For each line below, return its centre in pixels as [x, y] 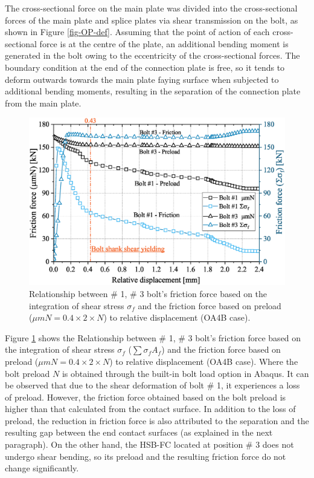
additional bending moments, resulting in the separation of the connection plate [153, 91]
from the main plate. [43, 103]
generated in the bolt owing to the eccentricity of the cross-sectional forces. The [152, 55]
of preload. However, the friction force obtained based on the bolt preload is [146, 397]
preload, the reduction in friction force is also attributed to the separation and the [157, 420]
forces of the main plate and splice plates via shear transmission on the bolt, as [152, 20]
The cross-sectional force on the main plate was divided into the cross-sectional [151, 8]
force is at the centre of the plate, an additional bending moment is [164, 43]
